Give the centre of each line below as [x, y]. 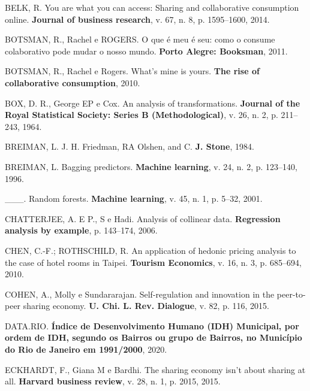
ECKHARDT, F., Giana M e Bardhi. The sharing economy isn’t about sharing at [155, 369]
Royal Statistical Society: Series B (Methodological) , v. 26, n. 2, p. [142, 115]
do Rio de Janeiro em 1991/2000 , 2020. [86, 349]
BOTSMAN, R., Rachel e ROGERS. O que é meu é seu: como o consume [140, 39]
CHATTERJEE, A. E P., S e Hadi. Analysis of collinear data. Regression [143, 218]
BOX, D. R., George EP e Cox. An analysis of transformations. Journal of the [153, 103]
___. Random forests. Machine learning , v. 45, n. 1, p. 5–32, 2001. [134, 198]
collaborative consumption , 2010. [73, 82]
